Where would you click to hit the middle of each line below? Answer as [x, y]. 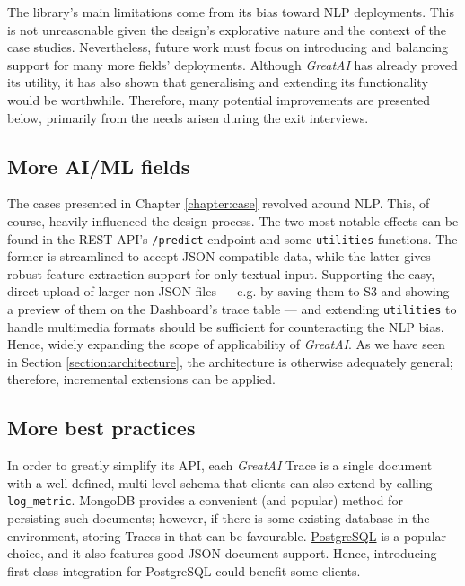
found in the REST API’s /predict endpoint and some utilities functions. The [232, 238]
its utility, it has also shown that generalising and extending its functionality [218, 82]
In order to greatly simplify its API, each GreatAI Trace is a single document [220, 465]
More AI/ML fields [99, 166]
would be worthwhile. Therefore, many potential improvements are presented [219, 99]
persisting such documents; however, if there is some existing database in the [219, 518]
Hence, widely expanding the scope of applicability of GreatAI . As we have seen [226, 344]
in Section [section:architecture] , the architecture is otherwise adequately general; [230, 361]
